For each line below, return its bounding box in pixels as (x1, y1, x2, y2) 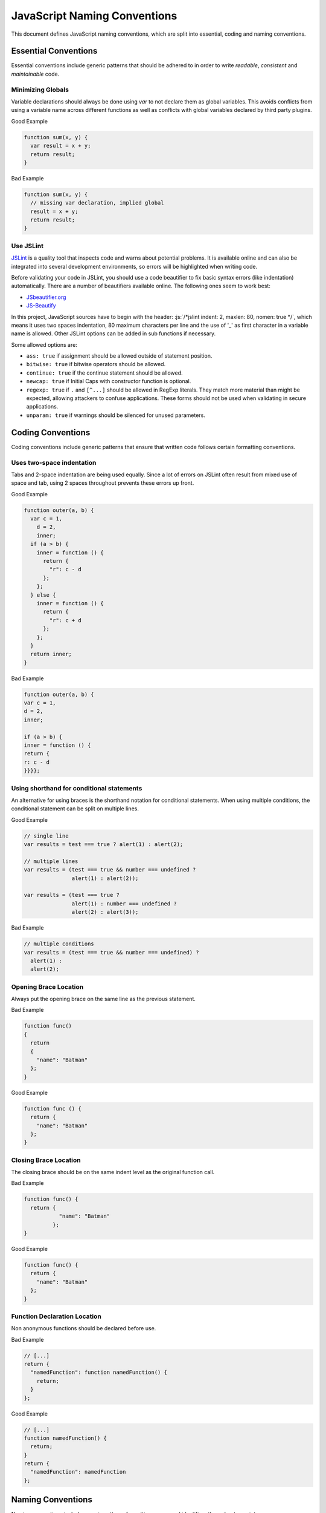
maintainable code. (11, 70, 60, 77)
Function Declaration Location (11, 1312, 102, 1321)
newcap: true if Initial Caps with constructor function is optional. (26, 378, 191, 385)
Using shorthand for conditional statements (11, 784, 142, 792)
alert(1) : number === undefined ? (71, 900, 177, 907)
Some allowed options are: (11, 341, 78, 348)
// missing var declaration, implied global (30, 200, 164, 206)
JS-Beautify (26, 302, 57, 309)
